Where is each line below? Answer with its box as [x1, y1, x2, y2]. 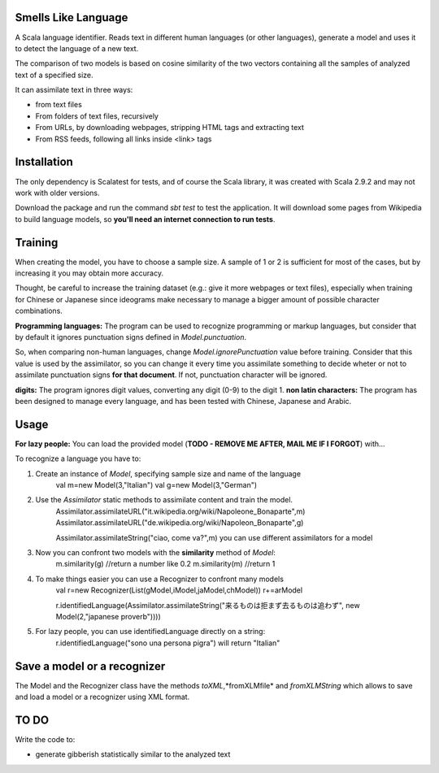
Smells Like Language [15, 11, 128, 24]
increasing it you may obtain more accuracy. [15, 268, 164, 278]
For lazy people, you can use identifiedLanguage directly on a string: [35, 627, 266, 636]
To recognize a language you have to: [15, 454, 141, 463]
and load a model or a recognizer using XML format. [15, 692, 190, 701]
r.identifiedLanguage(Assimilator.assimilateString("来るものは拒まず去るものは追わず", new [55, 600, 361, 610]
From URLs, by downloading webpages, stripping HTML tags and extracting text [35, 123, 305, 132]
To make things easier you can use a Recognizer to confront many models [35, 574, 285, 584]
